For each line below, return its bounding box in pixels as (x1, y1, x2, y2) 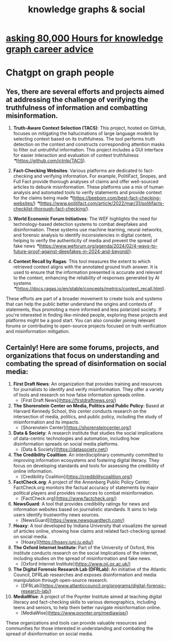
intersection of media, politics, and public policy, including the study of (13, 414, 163, 419)
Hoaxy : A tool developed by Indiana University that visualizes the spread (13, 522, 167, 529)
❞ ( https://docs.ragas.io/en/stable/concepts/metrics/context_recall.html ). (13, 286, 166, 292)
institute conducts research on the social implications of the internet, (13, 550, 158, 556)
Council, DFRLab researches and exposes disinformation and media (13, 572, 157, 578)
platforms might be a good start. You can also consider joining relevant (6, 317, 155, 324)
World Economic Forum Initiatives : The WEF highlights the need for (13, 216, 158, 222)
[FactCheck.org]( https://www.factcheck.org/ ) (20, 495, 117, 501)
